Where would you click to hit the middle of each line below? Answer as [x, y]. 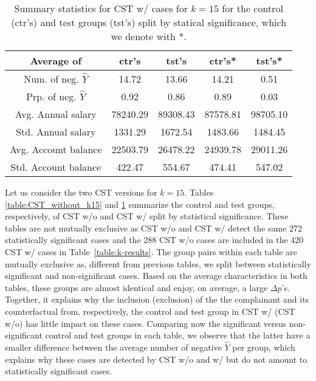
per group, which [264, 347]
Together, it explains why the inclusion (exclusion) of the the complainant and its [157, 299]
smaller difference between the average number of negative [113, 347]
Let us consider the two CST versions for [81, 192]
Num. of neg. [51, 79]
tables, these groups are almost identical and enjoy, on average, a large [136, 287]
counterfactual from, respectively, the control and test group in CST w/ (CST [150, 311]
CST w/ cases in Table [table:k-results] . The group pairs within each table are [151, 251]
